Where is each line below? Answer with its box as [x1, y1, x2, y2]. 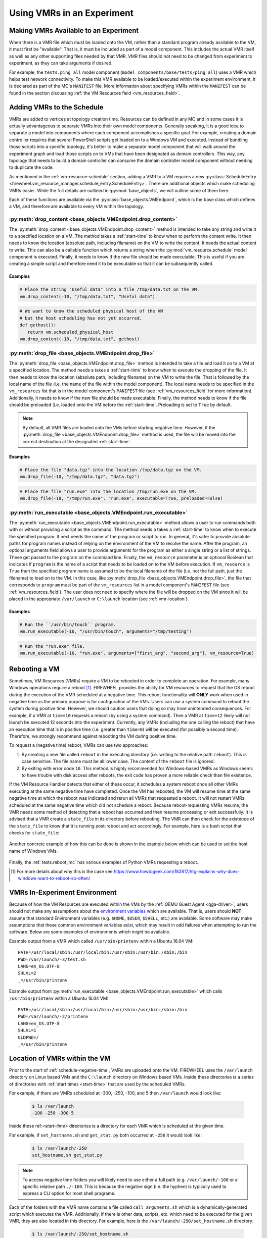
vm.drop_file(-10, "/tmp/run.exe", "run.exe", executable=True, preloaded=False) [19, 495, 223, 501]
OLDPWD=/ [18, 1034, 39, 1040]
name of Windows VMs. [9, 848, 58, 854]
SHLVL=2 [18, 971, 37, 976]
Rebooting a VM [9, 665, 60, 673]
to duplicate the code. [9, 164, 54, 170]
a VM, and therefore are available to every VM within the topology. [9, 204, 144, 209]
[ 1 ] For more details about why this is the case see [10, 868, 113, 874]
